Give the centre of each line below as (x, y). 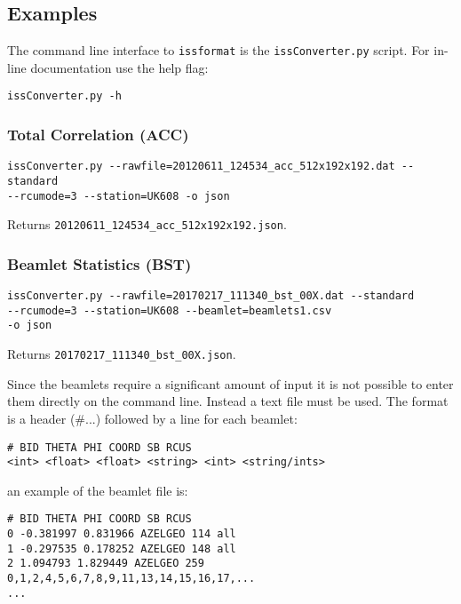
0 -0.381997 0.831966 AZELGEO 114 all (122, 534)
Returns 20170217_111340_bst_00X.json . (122, 354)
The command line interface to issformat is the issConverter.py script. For (219, 50)
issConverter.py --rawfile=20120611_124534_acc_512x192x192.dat (201, 167)
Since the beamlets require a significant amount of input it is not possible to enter (230, 383)
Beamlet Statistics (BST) (99, 263)
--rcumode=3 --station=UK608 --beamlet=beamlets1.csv (170, 310)
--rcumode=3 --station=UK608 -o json (119, 196)
